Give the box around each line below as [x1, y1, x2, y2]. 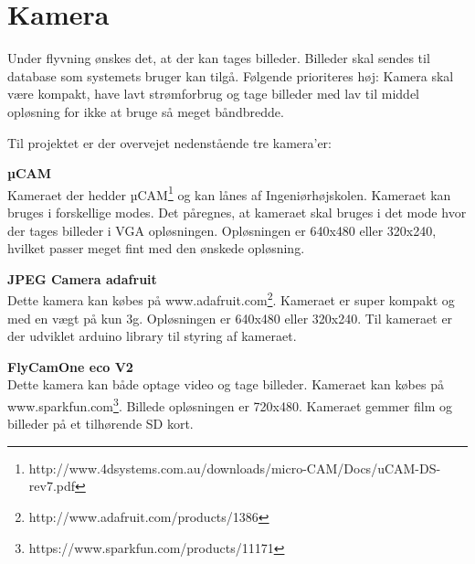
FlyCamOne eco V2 [7, 356, 133, 376]
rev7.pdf [28, 476, 76, 495]
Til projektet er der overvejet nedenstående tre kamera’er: [7, 133, 332, 152]
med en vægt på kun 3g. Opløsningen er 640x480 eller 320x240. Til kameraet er [7, 308, 453, 327]
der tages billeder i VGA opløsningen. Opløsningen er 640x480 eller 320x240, [7, 220, 437, 239]
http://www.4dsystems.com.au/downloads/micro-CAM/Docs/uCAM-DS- [28, 458, 441, 477]
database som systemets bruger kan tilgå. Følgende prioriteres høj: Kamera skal [7, 66, 454, 85]
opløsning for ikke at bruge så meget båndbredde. [7, 101, 284, 121]
